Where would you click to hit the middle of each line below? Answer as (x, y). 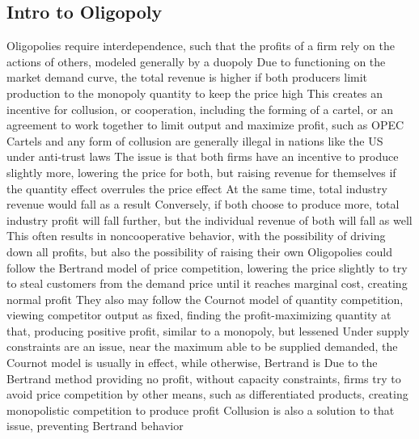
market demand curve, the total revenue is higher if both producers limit (187, 77)
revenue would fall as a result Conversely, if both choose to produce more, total (203, 204)
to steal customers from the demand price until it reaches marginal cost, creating (207, 283)
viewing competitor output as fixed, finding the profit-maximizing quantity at (199, 315)
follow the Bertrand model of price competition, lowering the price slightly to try (207, 267)
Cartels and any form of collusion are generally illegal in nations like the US (195, 140)
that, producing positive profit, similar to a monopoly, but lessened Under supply (208, 330)
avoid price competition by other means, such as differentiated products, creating (207, 394)
